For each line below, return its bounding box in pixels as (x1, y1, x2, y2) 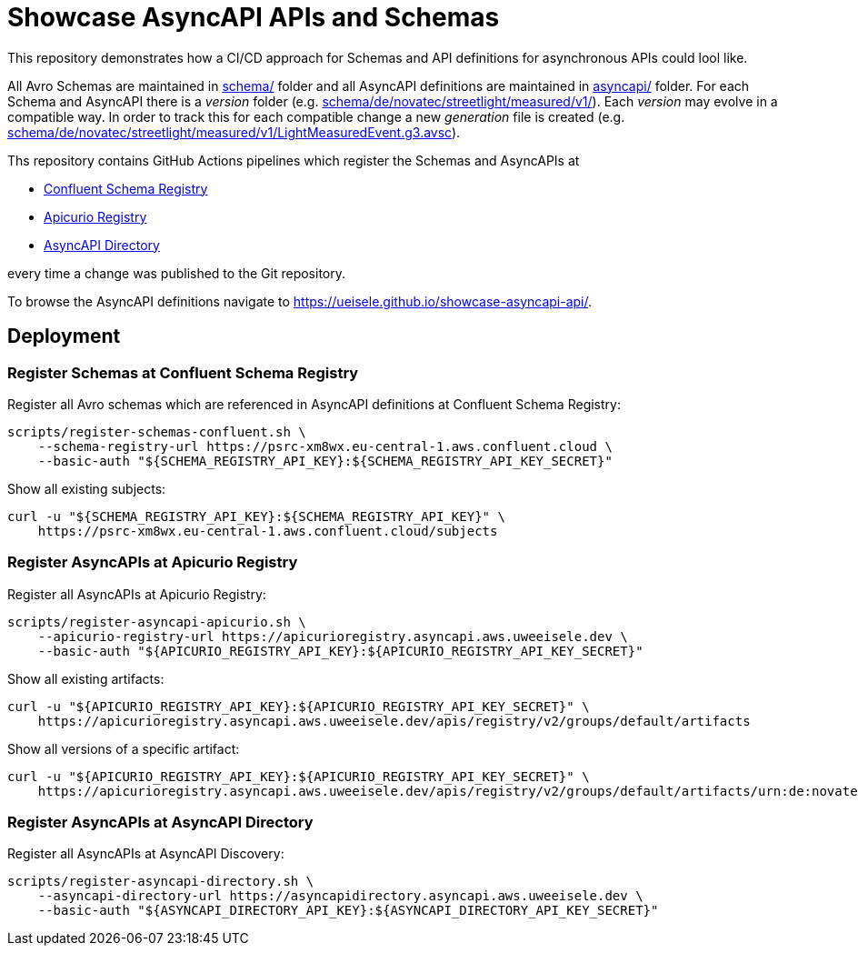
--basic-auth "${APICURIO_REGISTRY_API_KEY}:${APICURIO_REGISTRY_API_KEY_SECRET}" (37, 643, 643, 658)
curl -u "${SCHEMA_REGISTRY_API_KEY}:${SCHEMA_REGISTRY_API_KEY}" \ (7, 508, 505, 524)
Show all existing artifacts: (7, 670, 165, 687)
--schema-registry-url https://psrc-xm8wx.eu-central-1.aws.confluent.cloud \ (37, 438, 613, 454)
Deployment (7, 325, 121, 348)
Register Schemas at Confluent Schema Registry (7, 363, 359, 382)
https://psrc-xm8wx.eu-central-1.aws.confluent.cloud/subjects (37, 523, 498, 538)
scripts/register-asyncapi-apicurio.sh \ (7, 614, 306, 629)
